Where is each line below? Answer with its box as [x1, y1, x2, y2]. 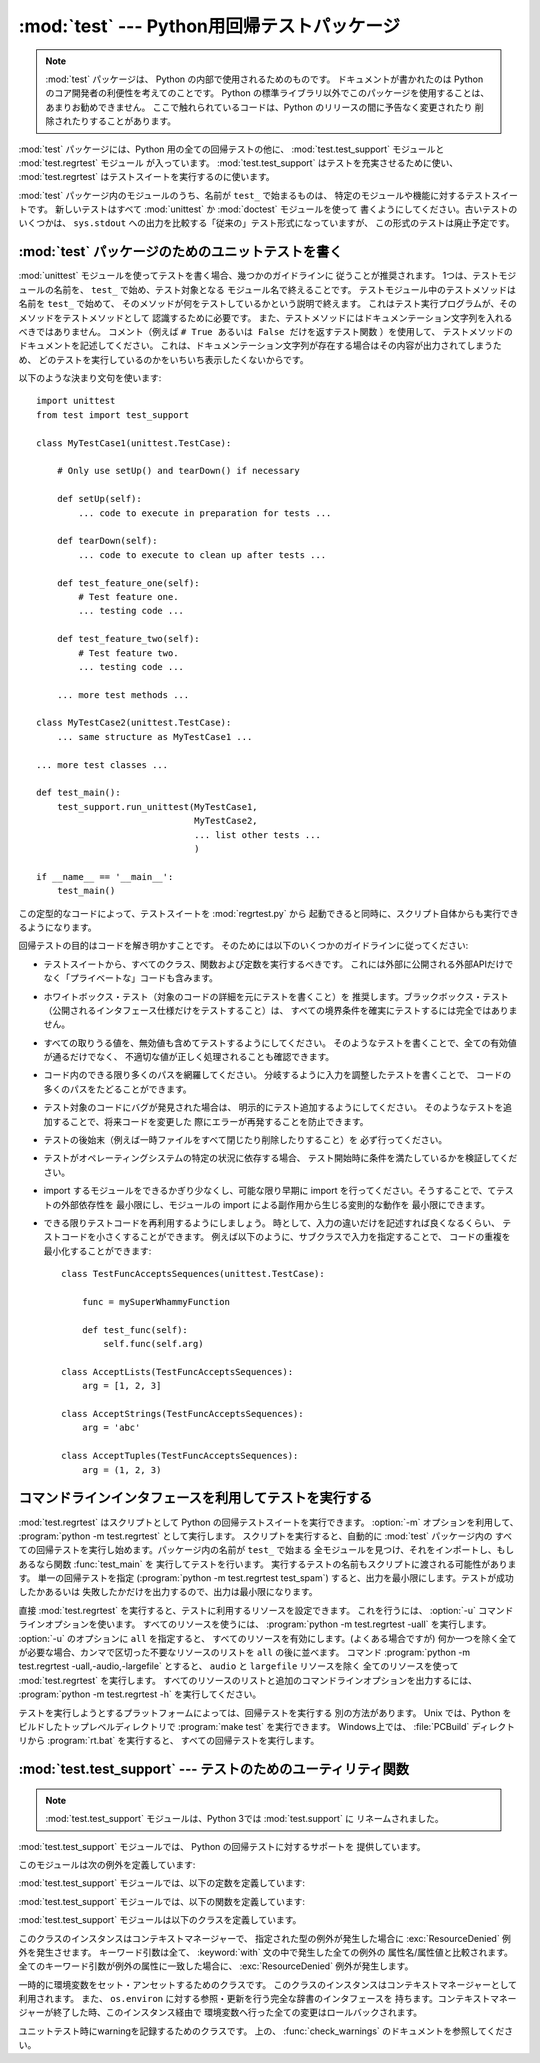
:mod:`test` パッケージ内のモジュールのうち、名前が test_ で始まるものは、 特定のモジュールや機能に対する [18, 189, 466, 201]
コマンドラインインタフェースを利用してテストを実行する [18, 1490, 373, 1507]
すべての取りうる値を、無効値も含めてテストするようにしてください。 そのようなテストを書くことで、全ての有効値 [43, 1036, 517, 1049]
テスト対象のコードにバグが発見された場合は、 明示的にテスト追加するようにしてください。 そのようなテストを [43, 1101, 504, 1114]
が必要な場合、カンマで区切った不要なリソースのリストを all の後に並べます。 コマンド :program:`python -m [18, 1646, 471, 1659]
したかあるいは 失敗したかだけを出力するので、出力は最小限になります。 [18, 1586, 318, 1598]
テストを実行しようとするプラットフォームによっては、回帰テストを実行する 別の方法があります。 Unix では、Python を [18, 1706, 512, 1719]
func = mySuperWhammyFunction [81, 1296, 230, 1307]
